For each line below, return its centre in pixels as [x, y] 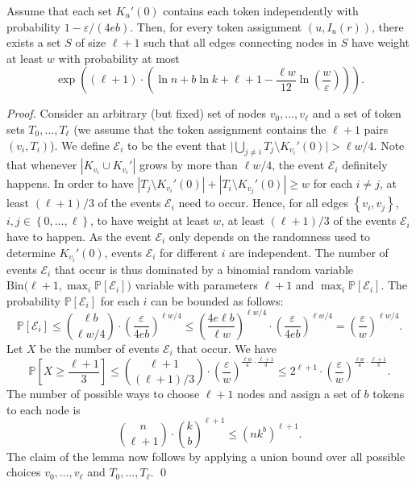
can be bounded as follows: [217, 300]
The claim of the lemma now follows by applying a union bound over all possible [206, 456]
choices [24, 472]
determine [31, 252]
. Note [389, 145]
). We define [80, 145]
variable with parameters [196, 285]
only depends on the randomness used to [270, 236]
